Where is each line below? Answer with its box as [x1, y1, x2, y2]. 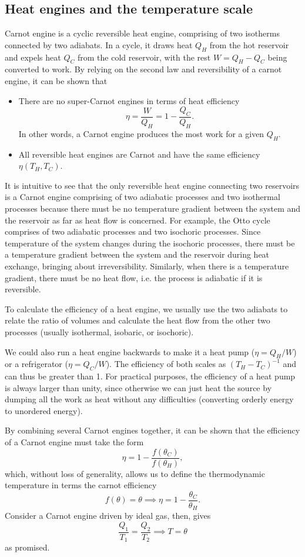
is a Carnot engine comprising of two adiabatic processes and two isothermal [5, 191, 280, 203]
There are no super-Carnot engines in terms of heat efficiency [18, 94, 240, 106]
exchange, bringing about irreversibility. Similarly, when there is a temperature [5, 259, 289, 272]
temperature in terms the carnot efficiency [5, 479, 157, 491]
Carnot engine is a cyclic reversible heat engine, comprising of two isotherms [5, 27, 280, 39]
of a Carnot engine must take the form [5, 436, 144, 448]
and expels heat [5, 51, 61, 63]
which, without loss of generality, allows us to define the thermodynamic [5, 467, 265, 479]
